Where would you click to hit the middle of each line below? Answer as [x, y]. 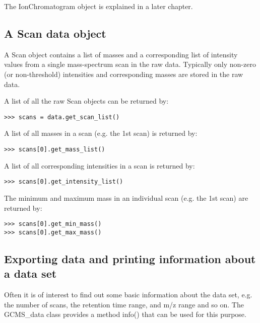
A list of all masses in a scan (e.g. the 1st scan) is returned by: [101, 133]
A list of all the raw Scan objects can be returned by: [86, 101]
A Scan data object [55, 33]
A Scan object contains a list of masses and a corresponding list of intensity [121, 54]
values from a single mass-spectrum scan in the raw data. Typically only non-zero [130, 64]
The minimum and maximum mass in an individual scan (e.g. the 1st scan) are [126, 197]
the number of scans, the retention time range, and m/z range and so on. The [124, 304]
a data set [30, 273]
